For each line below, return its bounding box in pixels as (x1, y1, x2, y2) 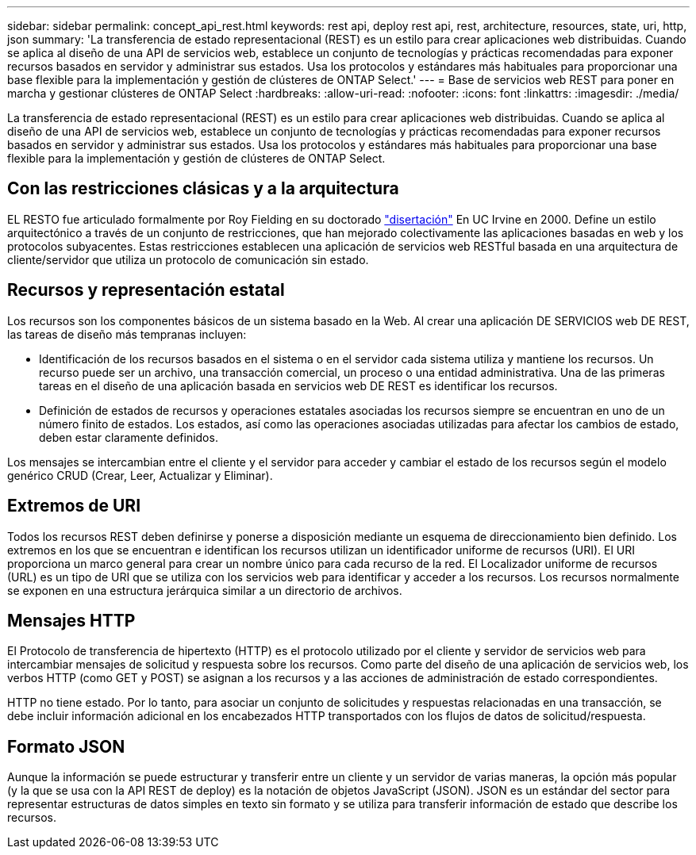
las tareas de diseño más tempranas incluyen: (7, 327, 247, 341)
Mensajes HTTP (7, 610, 136, 631)
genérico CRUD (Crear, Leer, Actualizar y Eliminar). (7, 468, 273, 482)
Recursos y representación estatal (7, 280, 285, 301)
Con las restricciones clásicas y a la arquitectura (7, 178, 399, 199)
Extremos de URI (7, 496, 141, 516)
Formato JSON (7, 736, 125, 757)
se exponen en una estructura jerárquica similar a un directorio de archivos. (7, 583, 402, 597)
